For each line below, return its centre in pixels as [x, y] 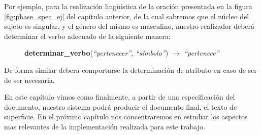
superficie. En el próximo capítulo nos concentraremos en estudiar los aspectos [126, 117]
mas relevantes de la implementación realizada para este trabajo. [105, 126]
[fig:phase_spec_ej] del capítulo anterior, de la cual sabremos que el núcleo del [127, 16]
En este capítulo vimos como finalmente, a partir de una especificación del [120, 97]
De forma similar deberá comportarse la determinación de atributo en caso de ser [130, 70]
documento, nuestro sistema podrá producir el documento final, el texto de [121, 106]
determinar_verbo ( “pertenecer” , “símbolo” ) [96, 53]
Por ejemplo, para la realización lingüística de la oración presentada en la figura [128, 6]
